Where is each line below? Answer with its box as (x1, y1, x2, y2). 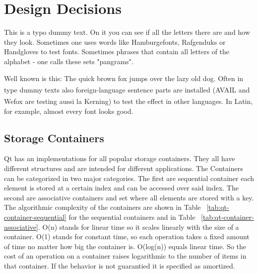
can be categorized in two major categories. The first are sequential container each (4, 173, 255, 183)
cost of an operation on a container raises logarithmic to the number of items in (4, 251, 247, 261)
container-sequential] (4, 211, 66, 222)
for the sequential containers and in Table (68, 211, 195, 222)
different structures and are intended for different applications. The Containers (4, 163, 243, 173)
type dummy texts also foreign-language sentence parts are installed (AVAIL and (4, 84, 250, 94)
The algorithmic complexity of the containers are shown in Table (4, 202, 201, 212)
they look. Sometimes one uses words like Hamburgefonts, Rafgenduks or (4, 36, 226, 47)
